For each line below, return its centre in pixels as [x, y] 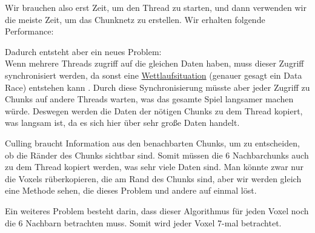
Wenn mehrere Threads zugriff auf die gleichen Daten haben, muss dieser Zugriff [154, 63]
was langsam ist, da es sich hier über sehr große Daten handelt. [122, 123]
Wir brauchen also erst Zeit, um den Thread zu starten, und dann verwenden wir [156, 7]
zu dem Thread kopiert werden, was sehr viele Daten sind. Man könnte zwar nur [154, 167]
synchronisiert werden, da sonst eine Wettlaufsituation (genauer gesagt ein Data [154, 75]
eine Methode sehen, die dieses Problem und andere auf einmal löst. [131, 190]
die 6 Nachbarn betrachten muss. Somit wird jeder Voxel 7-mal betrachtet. [143, 222]
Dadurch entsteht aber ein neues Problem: [83, 51]
